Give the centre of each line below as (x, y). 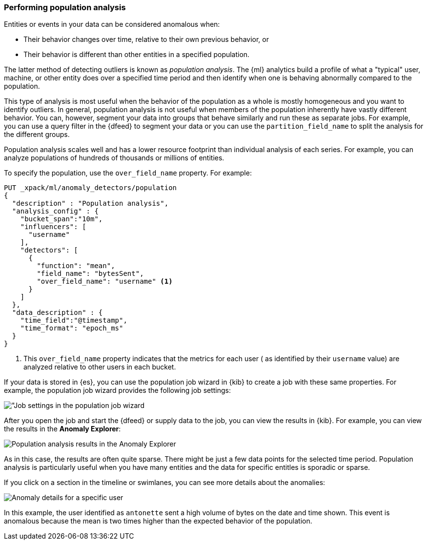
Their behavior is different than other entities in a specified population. (137, 55)
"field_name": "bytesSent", (90, 274)
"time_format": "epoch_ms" (72, 328)
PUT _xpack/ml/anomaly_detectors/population (91, 188)
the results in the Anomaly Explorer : (62, 429)
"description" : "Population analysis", (90, 204)
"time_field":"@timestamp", (74, 321)
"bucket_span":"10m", (61, 219)
